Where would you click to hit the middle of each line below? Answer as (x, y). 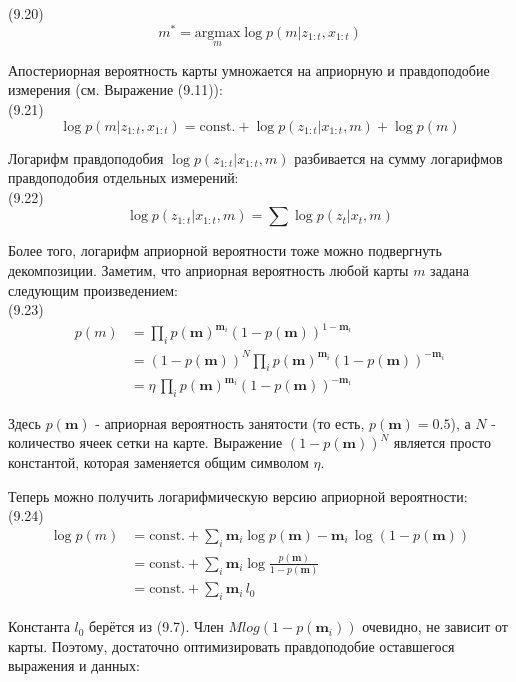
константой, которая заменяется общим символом (158, 462)
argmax (217, 32)
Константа (39, 626)
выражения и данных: (74, 665)
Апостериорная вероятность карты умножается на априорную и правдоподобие (249, 69)
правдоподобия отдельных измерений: (123, 177)
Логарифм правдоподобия (86, 157)
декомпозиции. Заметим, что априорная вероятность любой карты (208, 270)
